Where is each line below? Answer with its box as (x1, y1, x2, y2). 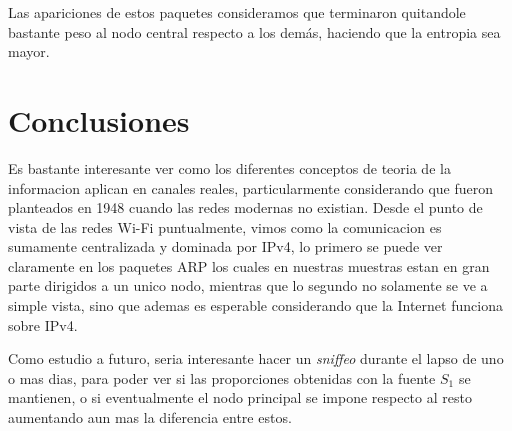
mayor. (8, 41, 50, 62)
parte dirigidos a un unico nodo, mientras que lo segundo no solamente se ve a (8, 275, 488, 296)
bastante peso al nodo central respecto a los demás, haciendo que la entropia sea (8, 21, 501, 42)
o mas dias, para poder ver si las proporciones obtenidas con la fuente (8, 367, 436, 388)
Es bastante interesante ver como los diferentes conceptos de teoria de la (8, 157, 451, 178)
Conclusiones (8, 99, 190, 140)
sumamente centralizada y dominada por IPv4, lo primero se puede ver (8, 236, 443, 257)
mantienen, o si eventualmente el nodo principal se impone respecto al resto (8, 387, 472, 408)
